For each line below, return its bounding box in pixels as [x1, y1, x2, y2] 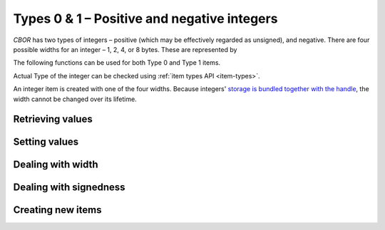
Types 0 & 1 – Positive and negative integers [13, 11, 278, 26]
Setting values [13, 136, 79, 148]
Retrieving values [13, 113, 93, 125]
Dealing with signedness [13, 182, 125, 194]
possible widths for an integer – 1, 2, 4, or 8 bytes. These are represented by [13, 45, 237, 53]
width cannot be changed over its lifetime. [13, 95, 137, 103]
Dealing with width [13, 159, 99, 171]
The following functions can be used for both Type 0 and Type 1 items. [13, 58, 221, 67]
